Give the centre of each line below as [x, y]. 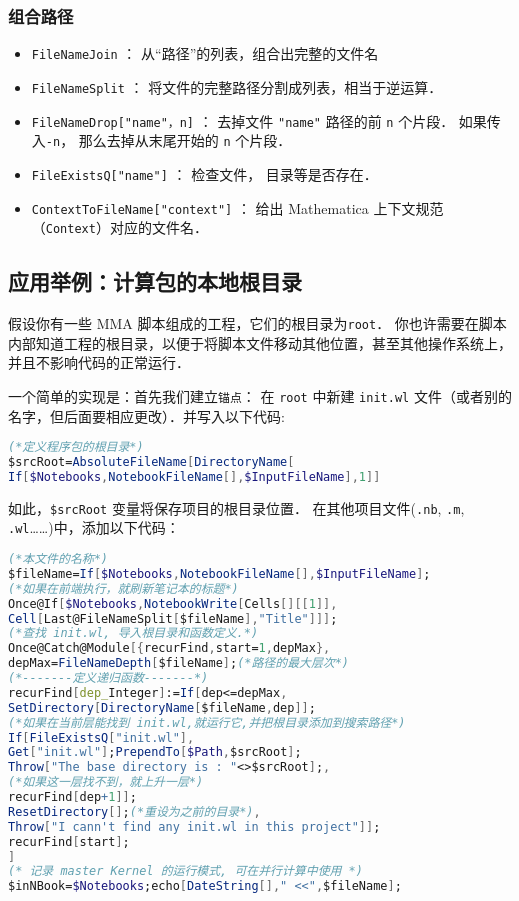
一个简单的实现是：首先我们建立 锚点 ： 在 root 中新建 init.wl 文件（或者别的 [260, 395]
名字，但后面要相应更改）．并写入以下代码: [146, 415]
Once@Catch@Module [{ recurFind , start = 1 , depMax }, [169, 648]
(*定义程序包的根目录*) [76, 447]
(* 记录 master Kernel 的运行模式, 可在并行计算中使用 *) [185, 871]
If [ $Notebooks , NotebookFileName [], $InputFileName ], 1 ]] [194, 476]
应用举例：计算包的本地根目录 [155, 281]
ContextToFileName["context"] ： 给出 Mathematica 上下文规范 [237, 207]
